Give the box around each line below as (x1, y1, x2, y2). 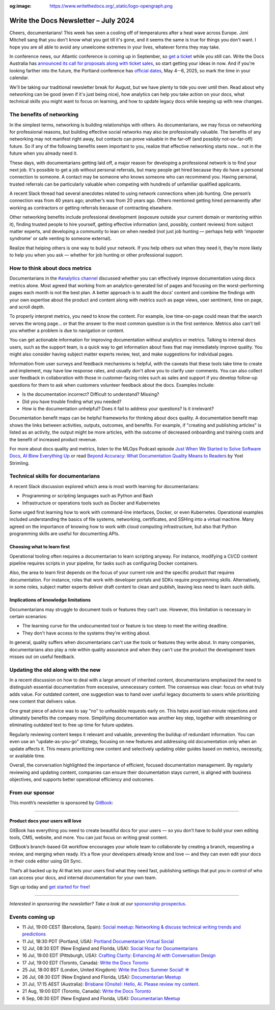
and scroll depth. (9, 304, 45, 310)
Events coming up (9, 913, 56, 920)
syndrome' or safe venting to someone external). (9, 235, 112, 242)
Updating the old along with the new (9, 666, 101, 673)
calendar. (9, 74, 29, 81)
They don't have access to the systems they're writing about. (22, 630, 151, 636)
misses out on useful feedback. (9, 653, 76, 660)
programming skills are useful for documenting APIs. (9, 531, 120, 537)
